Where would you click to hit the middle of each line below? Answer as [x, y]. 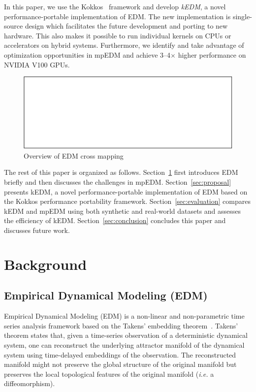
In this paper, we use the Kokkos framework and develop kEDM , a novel [115, 6]
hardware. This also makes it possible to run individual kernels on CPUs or [118, 35]
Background [46, 264]
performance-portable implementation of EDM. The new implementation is [117, 16]
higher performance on [212, 54]
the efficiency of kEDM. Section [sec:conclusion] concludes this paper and [115, 220]
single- [242, 16]
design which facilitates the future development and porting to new [126, 26]
